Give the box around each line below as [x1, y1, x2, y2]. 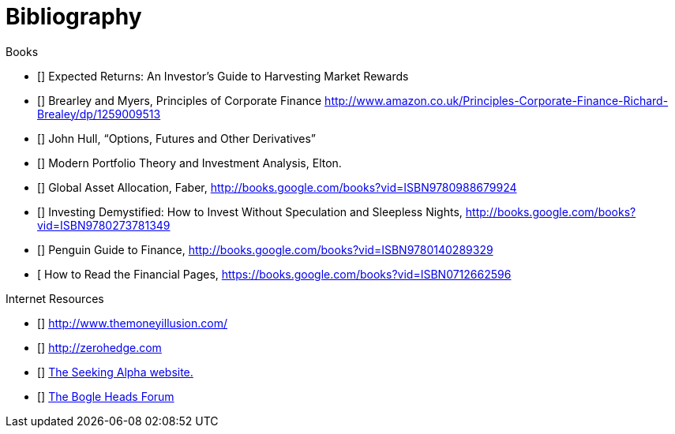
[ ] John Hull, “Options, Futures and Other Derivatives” [37, 131, 316, 145]
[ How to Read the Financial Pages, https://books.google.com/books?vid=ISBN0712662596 [37, 267, 512, 281]
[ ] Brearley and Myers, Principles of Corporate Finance [37, 93, 322, 107]
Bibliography [6, 3, 142, 30]
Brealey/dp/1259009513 [37, 107, 161, 121]
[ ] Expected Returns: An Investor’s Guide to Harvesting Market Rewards [37, 69, 409, 83]
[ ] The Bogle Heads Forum [37, 389, 174, 403]
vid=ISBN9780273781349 [37, 218, 171, 232]
